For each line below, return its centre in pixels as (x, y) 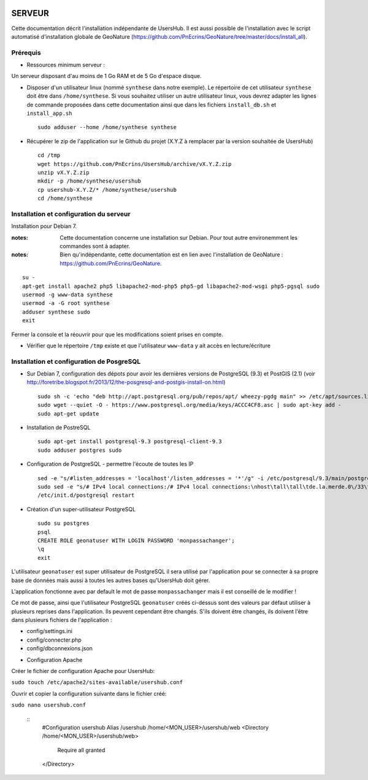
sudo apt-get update (68, 414)
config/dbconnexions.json (60, 648)
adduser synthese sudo (56, 312)
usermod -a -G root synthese (66, 303)
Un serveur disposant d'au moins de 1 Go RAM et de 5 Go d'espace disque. (106, 76)
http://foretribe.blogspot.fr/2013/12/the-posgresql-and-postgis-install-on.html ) (126, 382)
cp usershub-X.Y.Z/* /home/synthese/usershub (107, 190)
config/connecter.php (54, 640)
